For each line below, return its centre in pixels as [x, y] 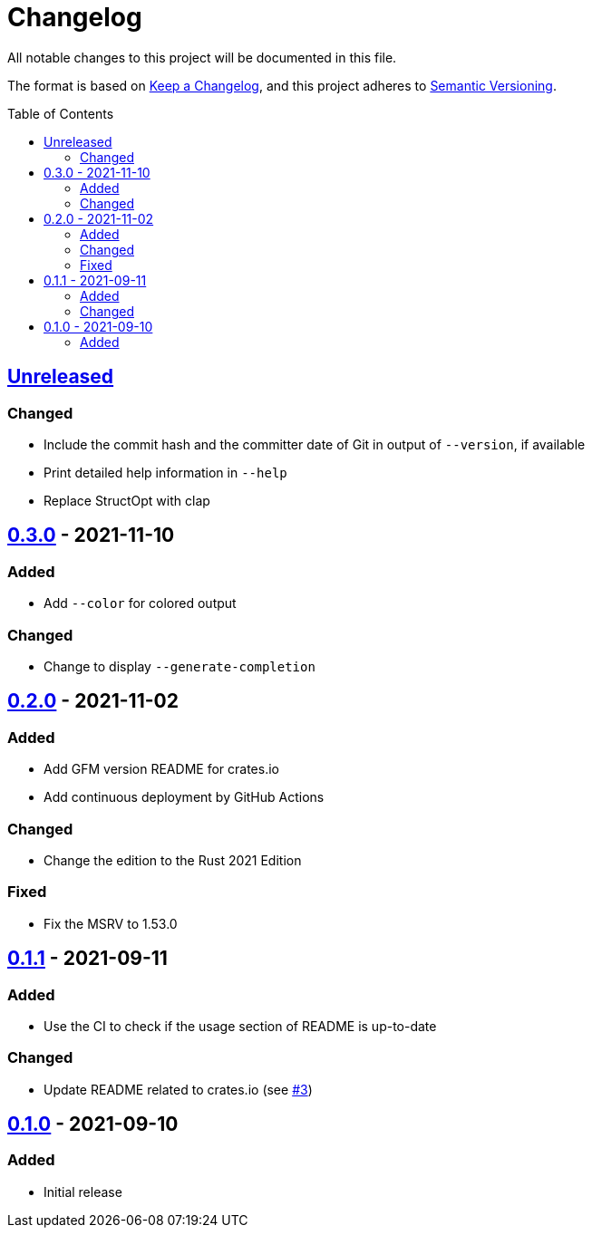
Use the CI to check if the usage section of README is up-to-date [240, 1026]
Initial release [83, 1192]
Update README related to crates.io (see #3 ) [178, 1089]
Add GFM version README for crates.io [161, 769]
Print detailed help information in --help [165, 472]
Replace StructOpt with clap [127, 500]
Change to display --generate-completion [180, 666]
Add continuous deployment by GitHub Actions [184, 797]
